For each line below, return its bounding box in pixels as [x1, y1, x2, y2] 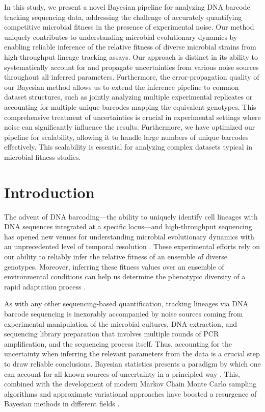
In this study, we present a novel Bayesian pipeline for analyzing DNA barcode [4, 2, 250, 12]
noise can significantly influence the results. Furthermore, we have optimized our [4, 122, 255, 132]
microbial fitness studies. [4, 151, 81, 162]
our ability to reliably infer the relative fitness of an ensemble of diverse [4, 251, 228, 261]
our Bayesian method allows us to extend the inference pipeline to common [4, 81, 239, 92]
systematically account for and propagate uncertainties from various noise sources [4, 61, 259, 72]
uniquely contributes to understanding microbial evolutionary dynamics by [4, 31, 237, 42]
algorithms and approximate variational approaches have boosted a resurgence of [4, 388, 257, 399]
